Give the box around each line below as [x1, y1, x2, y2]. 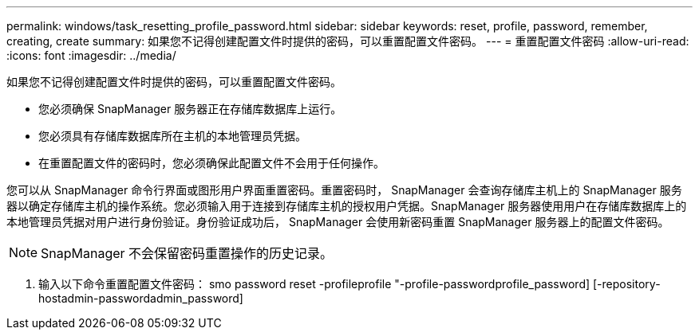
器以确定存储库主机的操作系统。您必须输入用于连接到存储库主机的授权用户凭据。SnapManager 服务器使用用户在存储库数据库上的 [6, 199, 687, 213]
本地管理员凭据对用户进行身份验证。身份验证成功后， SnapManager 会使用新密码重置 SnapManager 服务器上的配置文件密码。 [6, 215, 669, 229]
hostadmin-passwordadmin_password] [38, 291, 243, 305]
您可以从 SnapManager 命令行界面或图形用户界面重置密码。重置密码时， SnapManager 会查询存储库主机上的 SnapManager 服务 [6, 183, 682, 197]
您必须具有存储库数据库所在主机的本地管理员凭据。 [38, 129, 306, 143]
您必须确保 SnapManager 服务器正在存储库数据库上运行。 [38, 102, 342, 115]
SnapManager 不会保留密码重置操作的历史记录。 [41, 245, 334, 261]
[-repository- [593, 277, 661, 291]
